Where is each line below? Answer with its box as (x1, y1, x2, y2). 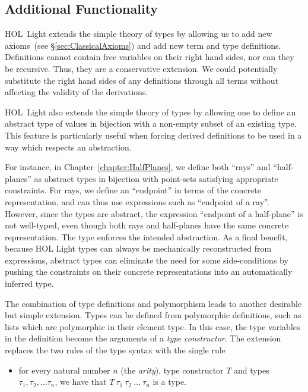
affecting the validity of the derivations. (5, 86, 148, 98)
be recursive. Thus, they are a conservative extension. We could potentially (5, 62, 278, 74)
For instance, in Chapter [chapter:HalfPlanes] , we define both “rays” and (5, 161, 271, 173)
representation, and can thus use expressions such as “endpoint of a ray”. (5, 195, 269, 208)
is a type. (153, 375, 186, 388)
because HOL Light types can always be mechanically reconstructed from (5, 242, 272, 255)
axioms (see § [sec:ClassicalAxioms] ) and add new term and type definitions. (5, 39, 281, 51)
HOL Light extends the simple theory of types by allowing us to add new (5, 27, 272, 40)
